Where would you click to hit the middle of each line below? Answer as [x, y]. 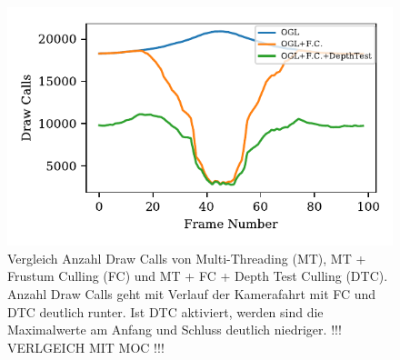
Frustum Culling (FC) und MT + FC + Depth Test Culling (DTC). [198, 276]
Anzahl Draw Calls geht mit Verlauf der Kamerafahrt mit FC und [192, 293]
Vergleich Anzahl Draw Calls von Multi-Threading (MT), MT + [187, 258]
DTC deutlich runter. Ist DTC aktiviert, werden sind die [165, 311]
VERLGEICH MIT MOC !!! [86, 347]
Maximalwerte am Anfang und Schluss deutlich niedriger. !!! [175, 330]
